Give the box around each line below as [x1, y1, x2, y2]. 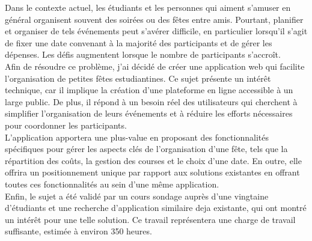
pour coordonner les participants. [5, 118, 127, 131]
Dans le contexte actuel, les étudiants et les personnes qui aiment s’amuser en [5, 1, 291, 13]
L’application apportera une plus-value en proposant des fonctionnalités [5, 130, 269, 143]
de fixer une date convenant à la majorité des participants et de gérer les [5, 36, 272, 49]
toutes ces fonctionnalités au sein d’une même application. [5, 177, 219, 190]
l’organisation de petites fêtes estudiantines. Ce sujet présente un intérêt [5, 72, 271, 84]
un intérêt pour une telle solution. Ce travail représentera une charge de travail [5, 213, 296, 225]
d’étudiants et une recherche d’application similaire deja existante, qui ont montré [5, 201, 307, 214]
